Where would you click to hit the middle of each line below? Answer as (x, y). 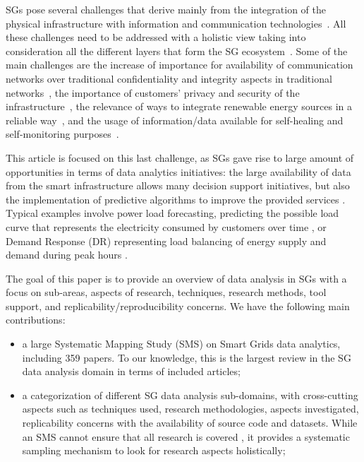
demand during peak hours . (67, 255)
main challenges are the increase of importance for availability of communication (180, 65)
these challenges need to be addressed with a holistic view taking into (156, 37)
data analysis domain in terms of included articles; (131, 371)
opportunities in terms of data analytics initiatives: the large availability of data (178, 171)
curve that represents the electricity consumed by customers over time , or (166, 226)
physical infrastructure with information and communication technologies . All (176, 23)
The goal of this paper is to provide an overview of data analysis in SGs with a (176, 278)
